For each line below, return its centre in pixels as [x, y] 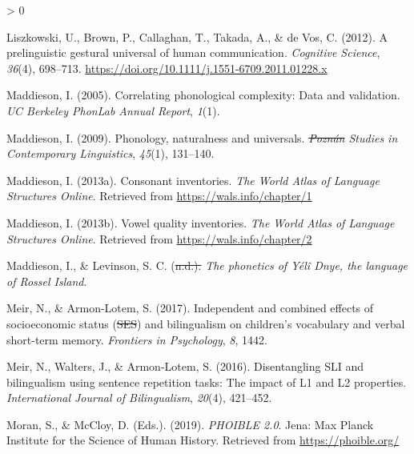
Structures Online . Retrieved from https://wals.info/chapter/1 [159, 196]
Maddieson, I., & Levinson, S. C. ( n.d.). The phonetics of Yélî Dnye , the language [207, 265]
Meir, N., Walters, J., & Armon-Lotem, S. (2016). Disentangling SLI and [185, 366]
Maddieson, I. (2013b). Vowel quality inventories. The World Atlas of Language [201, 222]
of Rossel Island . [47, 281]
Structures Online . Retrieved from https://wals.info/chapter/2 [159, 238]
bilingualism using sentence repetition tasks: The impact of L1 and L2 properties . [207, 382]
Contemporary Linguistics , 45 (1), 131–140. [111, 153]
